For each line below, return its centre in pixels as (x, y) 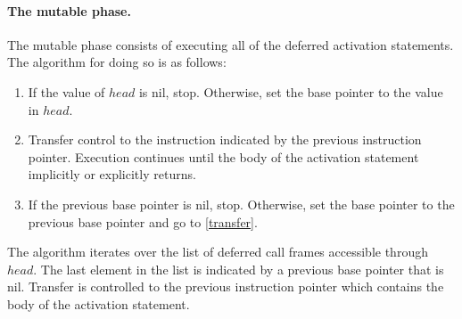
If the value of (66, 91)
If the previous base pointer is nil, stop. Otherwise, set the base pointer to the (241, 204)
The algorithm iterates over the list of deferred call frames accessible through (218, 252)
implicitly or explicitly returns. (112, 174)
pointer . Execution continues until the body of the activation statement (223, 156)
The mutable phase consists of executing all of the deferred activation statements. (231, 44)
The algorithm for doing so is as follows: (117, 62)
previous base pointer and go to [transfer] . (143, 221)
